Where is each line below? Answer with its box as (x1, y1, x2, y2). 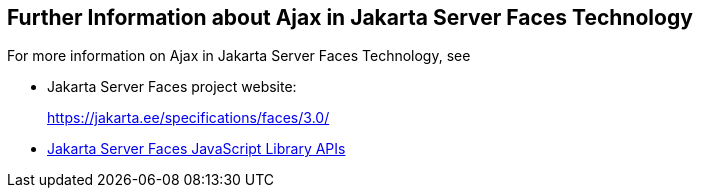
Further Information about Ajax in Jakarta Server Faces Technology (7, 5, 693, 30)
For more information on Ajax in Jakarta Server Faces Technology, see (7, 47, 471, 65)
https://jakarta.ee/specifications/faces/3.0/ (47, 109, 330, 127)
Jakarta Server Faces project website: (47, 78, 297, 96)
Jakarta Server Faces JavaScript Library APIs (47, 140, 346, 158)
